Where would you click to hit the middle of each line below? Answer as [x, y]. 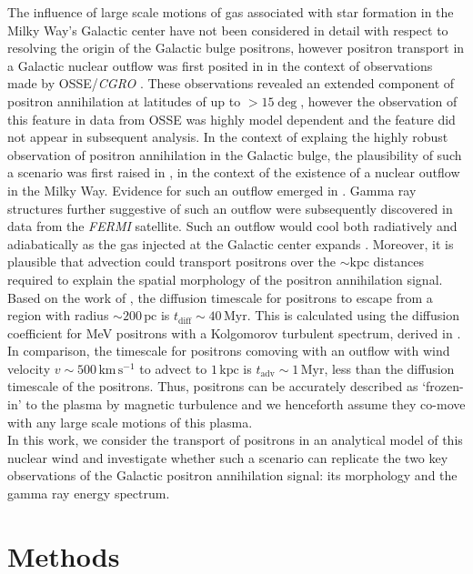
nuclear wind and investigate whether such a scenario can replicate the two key [228, 457]
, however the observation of [379, 101]
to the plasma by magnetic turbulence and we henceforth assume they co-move [246, 404]
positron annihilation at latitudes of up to [124, 101]
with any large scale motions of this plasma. [130, 422]
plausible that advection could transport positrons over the [172, 262]
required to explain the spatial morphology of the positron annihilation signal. [225, 279]
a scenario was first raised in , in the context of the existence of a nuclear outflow [234, 172]
